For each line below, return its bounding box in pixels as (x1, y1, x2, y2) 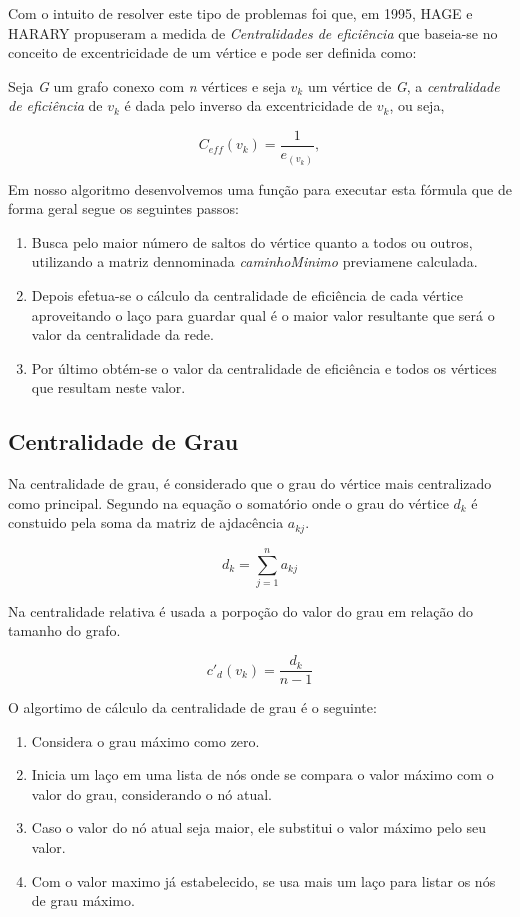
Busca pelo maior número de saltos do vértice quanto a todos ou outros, (31, 231, 473, 252)
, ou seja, (389, 95, 445, 116)
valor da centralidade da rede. (31, 324, 214, 345)
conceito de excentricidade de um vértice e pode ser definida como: (8, 42, 417, 63)
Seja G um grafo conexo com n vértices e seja (8, 75, 286, 96)
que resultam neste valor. (31, 377, 186, 398)
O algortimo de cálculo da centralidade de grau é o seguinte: (8, 697, 377, 718)
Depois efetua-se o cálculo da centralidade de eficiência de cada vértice (31, 284, 464, 305)
